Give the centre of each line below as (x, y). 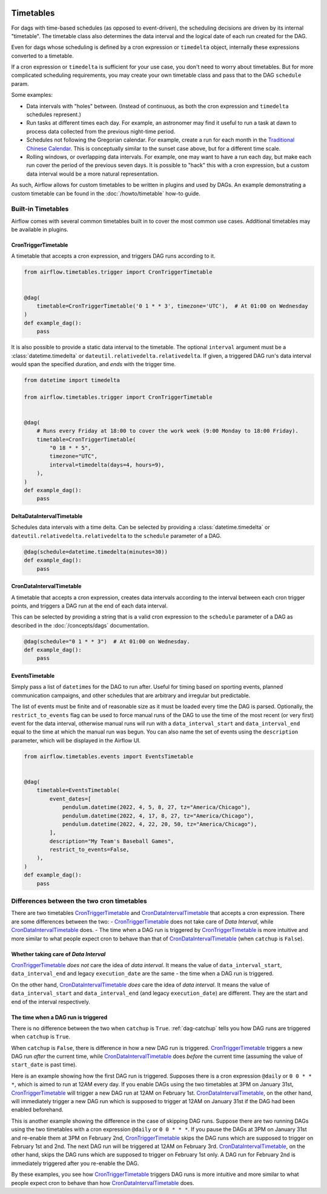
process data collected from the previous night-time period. (101, 131)
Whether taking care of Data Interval (58, 954)
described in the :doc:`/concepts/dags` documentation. (80, 625)
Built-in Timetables (40, 209)
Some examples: (32, 95)
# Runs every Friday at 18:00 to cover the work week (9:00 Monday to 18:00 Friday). (168, 431)
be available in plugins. (40, 229)
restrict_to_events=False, (89, 850)
